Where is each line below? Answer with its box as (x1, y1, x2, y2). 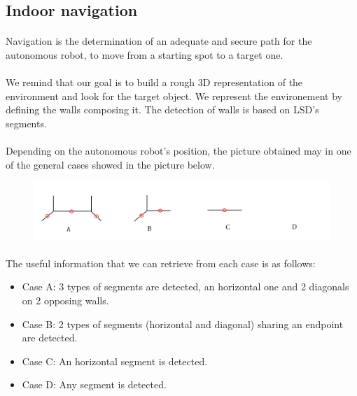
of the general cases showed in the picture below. (6, 157, 215, 171)
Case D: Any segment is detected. (22, 377, 167, 392)
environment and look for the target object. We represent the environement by (6, 88, 342, 103)
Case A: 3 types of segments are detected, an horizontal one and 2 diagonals (22, 279, 349, 294)
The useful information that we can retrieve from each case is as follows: (6, 255, 316, 270)
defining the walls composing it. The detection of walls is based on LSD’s (6, 102, 319, 117)
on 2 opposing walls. (22, 292, 109, 307)
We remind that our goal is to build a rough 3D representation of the (6, 75, 303, 90)
